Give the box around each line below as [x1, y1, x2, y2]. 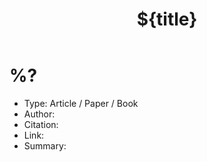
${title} [136, 8, 198, 31]
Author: [23, 108, 56, 120]
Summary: [23, 139, 67, 152]
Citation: [23, 118, 59, 130]
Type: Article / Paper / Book [23, 97, 139, 109]
